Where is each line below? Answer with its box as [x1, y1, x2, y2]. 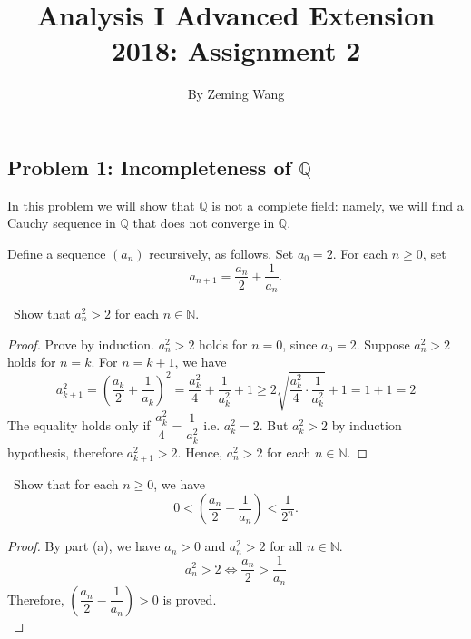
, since [282, 334, 318, 353]
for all [270, 536, 303, 555]
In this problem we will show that [7, 195, 195, 214]
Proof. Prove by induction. [7, 334, 154, 353]
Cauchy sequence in [7, 213, 116, 232]
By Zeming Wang [187, 84, 285, 103]
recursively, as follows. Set [149, 243, 294, 262]
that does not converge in [132, 213, 275, 232]
